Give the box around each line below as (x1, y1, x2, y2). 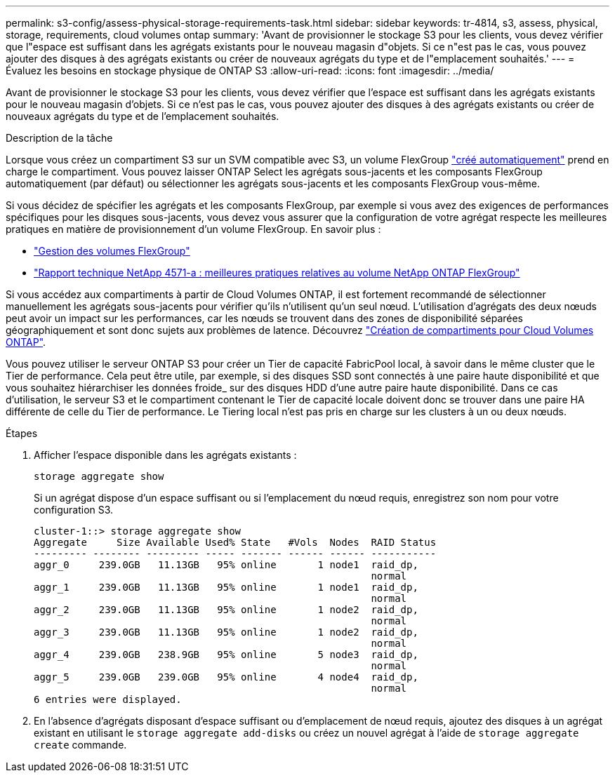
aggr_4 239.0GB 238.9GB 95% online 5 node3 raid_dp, (34, 649, 418, 660)
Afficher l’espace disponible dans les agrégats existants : (34, 449, 297, 461)
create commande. (34, 739, 127, 751)
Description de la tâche (6, 132, 113, 144)
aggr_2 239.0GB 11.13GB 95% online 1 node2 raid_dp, (34, 604, 418, 615)
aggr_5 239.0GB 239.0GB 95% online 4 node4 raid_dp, (34, 671, 418, 683)
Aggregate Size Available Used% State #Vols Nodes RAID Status (34, 537, 437, 548)
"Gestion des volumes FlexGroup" (34, 245, 190, 257)
